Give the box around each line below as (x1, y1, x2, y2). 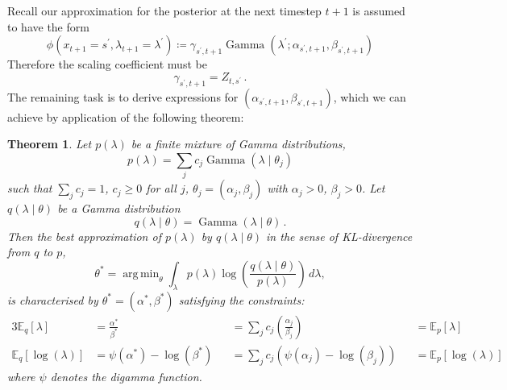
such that (7, 180, 52, 197)
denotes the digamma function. (50, 367, 202, 384)
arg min (123, 268, 160, 280)
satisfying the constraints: (178, 291, 305, 308)
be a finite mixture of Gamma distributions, (131, 135, 346, 152)
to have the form (7, 18, 89, 35)
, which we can (333, 88, 406, 105)
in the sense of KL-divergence (266, 227, 413, 244)
